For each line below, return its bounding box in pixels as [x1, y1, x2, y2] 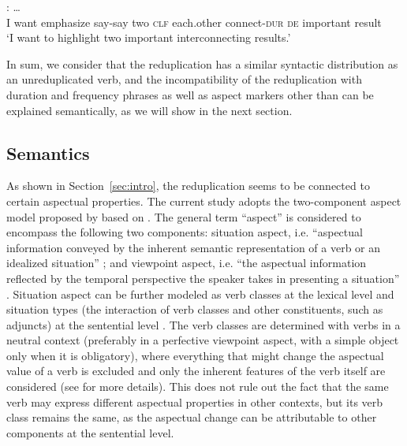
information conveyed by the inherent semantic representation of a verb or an [6, 239, 381, 255]
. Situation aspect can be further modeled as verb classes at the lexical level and [6, 285, 394, 302]
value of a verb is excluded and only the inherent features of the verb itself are [6, 362, 386, 379]
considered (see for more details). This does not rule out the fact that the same [6, 378, 389, 395]
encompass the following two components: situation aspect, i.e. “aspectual [6, 224, 363, 240]
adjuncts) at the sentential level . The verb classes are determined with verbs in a [6, 316, 401, 333]
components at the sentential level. [6, 424, 174, 440]
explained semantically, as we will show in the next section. [6, 102, 293, 118]
